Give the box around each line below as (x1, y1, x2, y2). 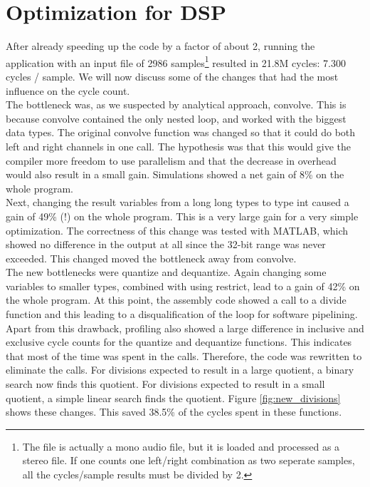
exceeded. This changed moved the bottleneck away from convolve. (6, 250, 297, 265)
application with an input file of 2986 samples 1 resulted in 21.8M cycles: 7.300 (6, 53, 346, 70)
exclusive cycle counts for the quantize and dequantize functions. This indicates (6, 334, 352, 349)
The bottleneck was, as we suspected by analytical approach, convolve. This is (6, 97, 347, 112)
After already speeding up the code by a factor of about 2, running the (6, 39, 315, 53)
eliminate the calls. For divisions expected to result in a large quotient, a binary (6, 362, 354, 377)
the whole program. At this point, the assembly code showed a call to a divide (6, 292, 347, 307)
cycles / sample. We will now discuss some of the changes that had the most (6, 68, 339, 83)
